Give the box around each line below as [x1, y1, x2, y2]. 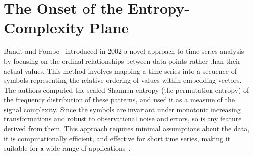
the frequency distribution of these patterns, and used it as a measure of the [4, 94, 235, 105]
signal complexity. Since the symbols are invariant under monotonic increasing [4, 104, 241, 114]
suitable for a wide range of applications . [4, 143, 131, 153]
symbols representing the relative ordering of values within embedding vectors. [4, 75, 242, 85]
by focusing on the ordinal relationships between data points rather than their [4, 55, 241, 66]
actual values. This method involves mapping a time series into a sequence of [4, 65, 237, 76]
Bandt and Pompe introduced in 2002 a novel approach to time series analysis [4, 46, 244, 56]
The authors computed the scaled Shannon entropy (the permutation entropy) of [4, 84, 249, 95]
